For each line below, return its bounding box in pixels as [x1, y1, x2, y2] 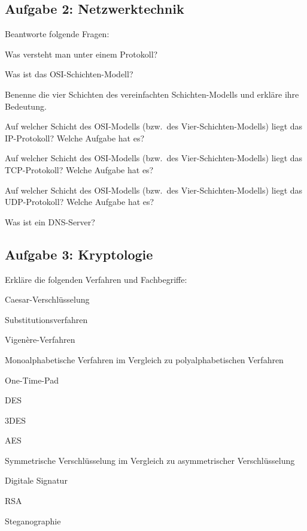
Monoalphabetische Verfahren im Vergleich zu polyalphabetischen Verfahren [5, 353, 284, 366]
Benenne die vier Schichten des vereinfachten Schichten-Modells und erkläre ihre [5, 88, 299, 100]
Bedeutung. [5, 99, 47, 112]
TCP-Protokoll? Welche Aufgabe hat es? [5, 163, 154, 176]
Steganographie [5, 514, 61, 527]
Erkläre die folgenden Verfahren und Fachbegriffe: [5, 273, 187, 285]
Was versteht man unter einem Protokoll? [5, 47, 158, 60]
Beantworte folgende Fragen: [5, 28, 110, 40]
